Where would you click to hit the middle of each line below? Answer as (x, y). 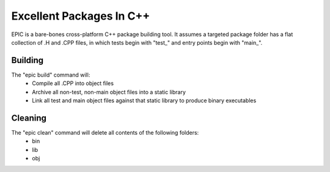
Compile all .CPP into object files (73, 83)
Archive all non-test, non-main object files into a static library (109, 92)
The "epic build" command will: (51, 75)
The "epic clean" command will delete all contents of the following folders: (105, 132)
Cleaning (29, 118)
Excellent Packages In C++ (81, 16)
